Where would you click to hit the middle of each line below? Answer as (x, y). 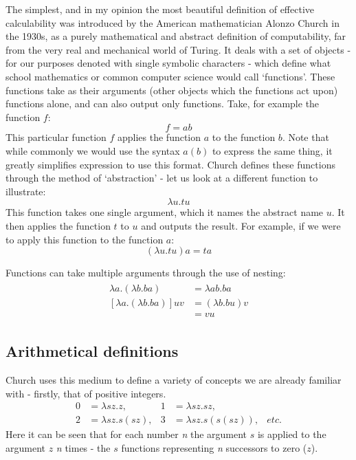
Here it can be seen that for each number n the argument (126, 434)
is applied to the (292, 434)
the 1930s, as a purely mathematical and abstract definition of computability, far (176, 36)
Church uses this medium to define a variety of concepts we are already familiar (174, 380)
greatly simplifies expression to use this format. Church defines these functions (170, 164)
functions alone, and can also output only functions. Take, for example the (163, 103)
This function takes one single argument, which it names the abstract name (165, 212)
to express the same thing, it (272, 150)
